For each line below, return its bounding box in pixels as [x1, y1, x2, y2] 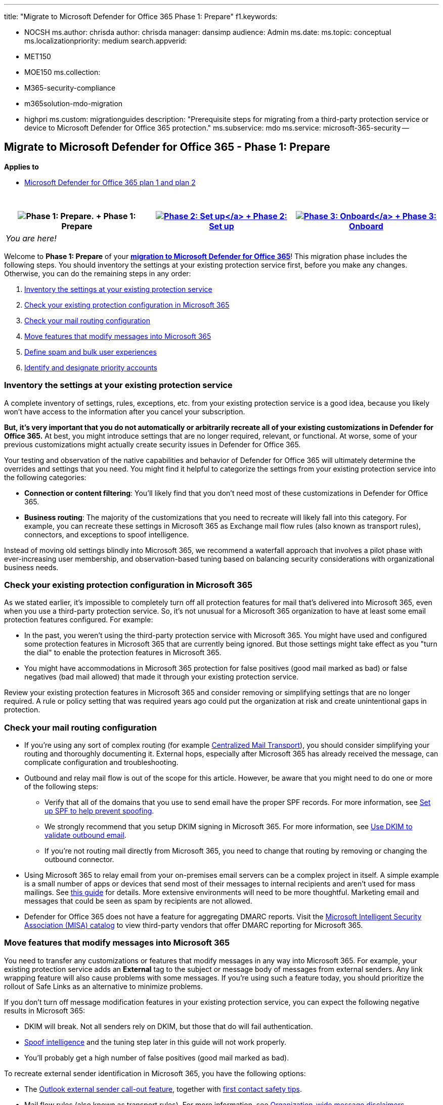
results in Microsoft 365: [4, 1006, 85, 1015]
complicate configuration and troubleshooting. [24, 758, 179, 767]
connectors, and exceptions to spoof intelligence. [24, 530, 189, 539]
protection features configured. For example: [4, 615, 153, 624]
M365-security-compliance [24, 83, 116, 92]
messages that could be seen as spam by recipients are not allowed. [24, 897, 252, 906]
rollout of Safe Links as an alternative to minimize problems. [4, 982, 203, 991]
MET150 [24, 52, 51, 61]
